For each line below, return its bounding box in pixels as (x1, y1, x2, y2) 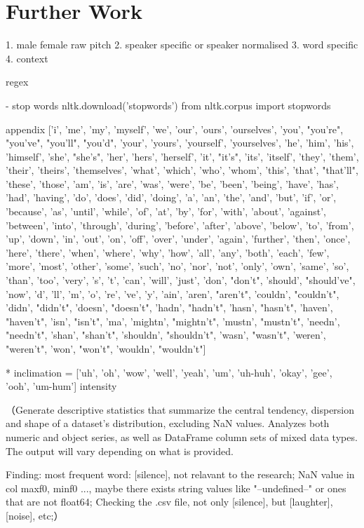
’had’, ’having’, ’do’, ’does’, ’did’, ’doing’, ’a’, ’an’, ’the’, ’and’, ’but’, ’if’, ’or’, (6, 190, 337, 205)
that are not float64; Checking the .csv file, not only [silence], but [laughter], (6, 494, 333, 509)
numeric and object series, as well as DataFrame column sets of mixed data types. (6, 429, 358, 444)
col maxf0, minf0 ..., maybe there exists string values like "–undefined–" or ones (6, 480, 346, 495)
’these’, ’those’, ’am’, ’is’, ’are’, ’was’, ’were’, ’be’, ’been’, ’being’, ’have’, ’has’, (6, 176, 339, 191)
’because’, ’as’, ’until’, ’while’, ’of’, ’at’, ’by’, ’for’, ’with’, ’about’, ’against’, (6, 204, 326, 219)
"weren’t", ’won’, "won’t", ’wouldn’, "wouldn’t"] (6, 341, 206, 356)
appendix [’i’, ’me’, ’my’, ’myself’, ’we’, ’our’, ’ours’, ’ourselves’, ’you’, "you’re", (6, 121, 344, 136)
